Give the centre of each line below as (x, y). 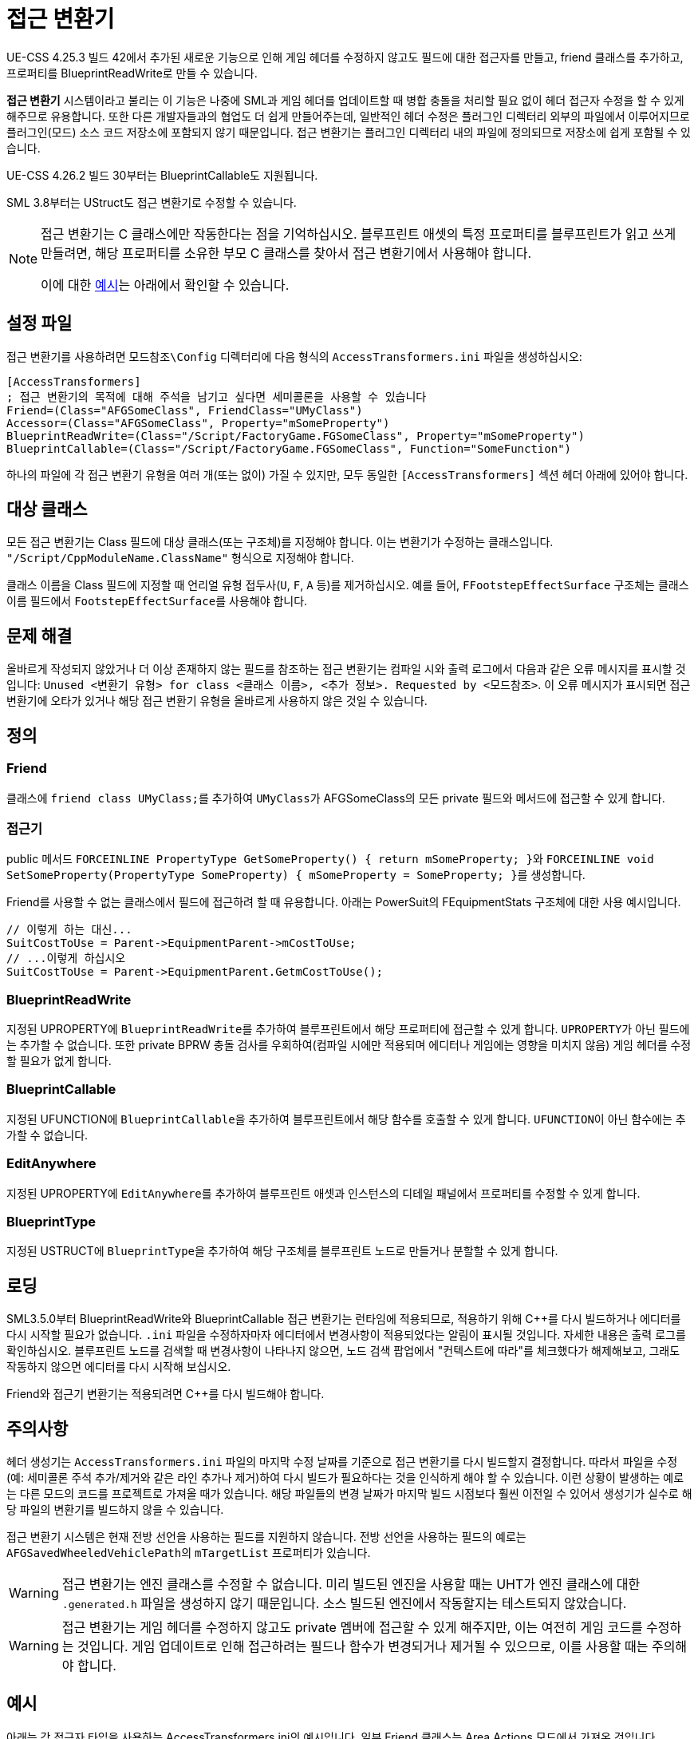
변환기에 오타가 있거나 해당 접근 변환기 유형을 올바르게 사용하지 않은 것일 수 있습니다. (217, 701)
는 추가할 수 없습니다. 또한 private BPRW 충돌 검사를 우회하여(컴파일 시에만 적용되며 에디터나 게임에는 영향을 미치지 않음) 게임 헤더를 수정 (349, 1045)
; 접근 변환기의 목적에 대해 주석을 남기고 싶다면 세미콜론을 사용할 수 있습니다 (217, 396)
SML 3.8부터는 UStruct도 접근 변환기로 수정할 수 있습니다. (152, 202)
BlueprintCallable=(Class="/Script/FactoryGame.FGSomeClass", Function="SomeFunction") (289, 448)
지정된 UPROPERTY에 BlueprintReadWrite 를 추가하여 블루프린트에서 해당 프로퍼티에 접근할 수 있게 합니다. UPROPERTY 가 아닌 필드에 (348, 1029)
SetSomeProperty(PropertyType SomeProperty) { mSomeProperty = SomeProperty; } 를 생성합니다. (296, 875)
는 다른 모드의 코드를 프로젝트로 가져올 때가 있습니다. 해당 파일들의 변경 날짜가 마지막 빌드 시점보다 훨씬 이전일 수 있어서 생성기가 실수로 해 (349, 1493)
